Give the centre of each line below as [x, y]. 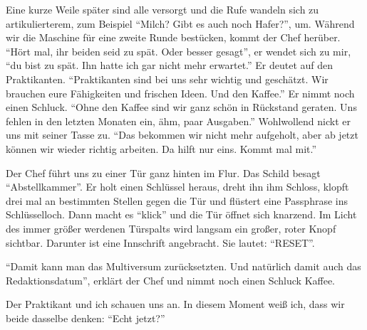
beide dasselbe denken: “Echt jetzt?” [86, 318]
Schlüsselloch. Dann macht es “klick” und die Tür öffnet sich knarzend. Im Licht [181, 214]
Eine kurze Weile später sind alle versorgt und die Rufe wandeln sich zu [162, 9]
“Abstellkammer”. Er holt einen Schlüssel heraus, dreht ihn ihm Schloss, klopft [177, 187]
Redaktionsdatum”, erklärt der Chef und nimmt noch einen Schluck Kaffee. [171, 280]
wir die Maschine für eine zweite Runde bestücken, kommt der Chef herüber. [173, 37]
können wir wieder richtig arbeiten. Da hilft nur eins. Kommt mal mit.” [161, 148]
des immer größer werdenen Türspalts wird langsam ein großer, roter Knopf [171, 228]
